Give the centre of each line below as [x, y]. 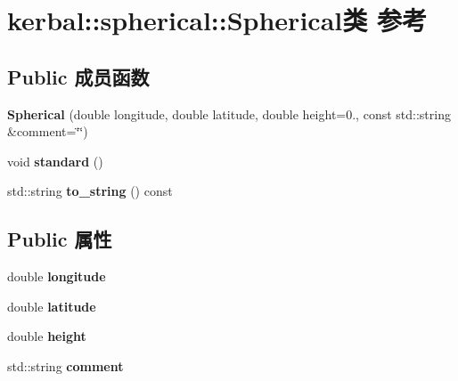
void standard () [55, 161]
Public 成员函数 [78, 76]
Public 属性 [60, 239]
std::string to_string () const [90, 191]
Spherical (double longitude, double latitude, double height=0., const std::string [229, 113]
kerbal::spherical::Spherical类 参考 [217, 20]
